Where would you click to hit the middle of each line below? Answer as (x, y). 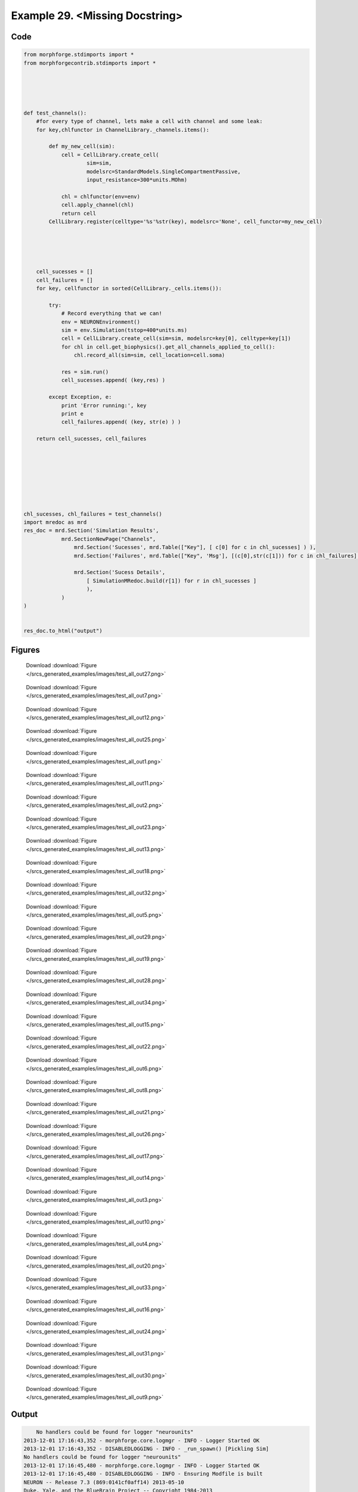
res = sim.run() (85, 372)
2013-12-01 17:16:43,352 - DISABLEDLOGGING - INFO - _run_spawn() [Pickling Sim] (146, 1449)
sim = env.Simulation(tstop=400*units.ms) (124, 330)
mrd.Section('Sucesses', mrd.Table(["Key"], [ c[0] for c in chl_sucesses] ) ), (195, 547)
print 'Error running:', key (104, 405)
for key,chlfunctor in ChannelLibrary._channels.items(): (123, 130)
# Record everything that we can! (112, 314)
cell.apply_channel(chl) (98, 205)
